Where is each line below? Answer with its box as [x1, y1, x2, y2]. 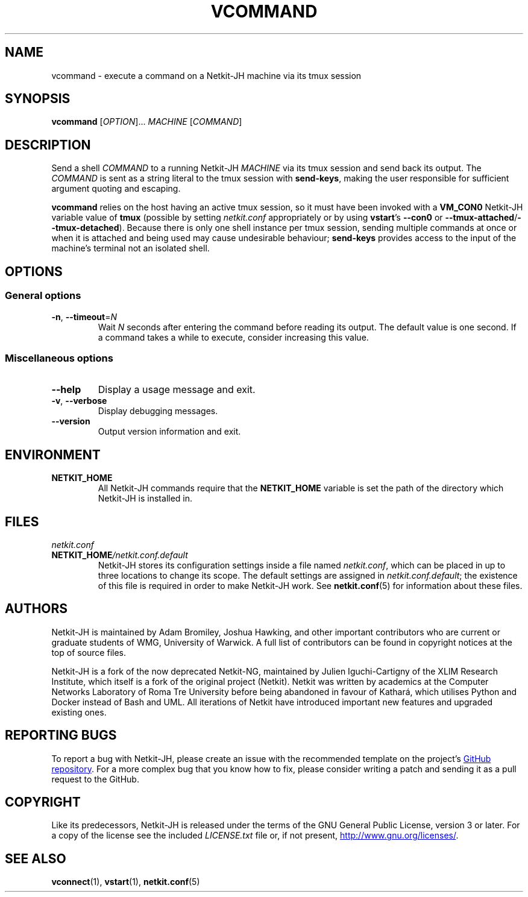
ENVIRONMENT [5, 447, 101, 462]
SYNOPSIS [5, 91, 71, 107]
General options [5, 289, 81, 302]
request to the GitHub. [51, 773, 139, 784]
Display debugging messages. [98, 406, 218, 417]
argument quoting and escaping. [51, 183, 181, 194]
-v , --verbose [51, 395, 107, 406]
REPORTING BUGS [5, 728, 117, 743]
